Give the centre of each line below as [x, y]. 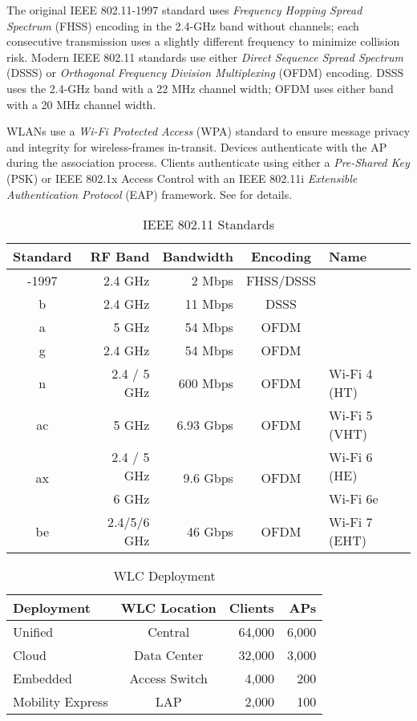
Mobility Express [61, 702]
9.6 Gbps [208, 478]
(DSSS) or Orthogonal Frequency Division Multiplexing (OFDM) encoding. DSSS [205, 73]
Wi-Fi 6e [354, 499]
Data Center [169, 655]
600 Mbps [206, 383]
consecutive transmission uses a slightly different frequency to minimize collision [203, 41]
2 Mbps [212, 281]
